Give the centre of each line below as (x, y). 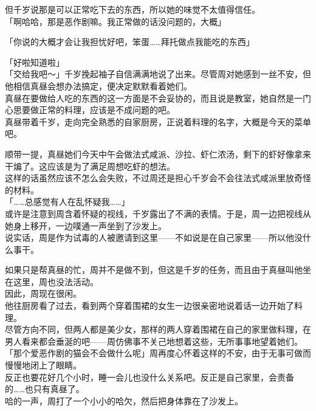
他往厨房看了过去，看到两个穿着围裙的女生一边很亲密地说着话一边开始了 (149, 306)
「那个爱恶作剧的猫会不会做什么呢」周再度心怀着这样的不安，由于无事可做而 (158, 353)
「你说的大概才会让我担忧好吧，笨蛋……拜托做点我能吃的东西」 (130, 42)
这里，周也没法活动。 (56, 281)
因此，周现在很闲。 (43, 293)
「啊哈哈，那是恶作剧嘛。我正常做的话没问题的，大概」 (115, 21)
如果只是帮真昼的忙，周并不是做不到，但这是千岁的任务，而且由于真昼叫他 (154, 270)
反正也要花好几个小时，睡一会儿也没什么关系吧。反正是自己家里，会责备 (149, 377)
